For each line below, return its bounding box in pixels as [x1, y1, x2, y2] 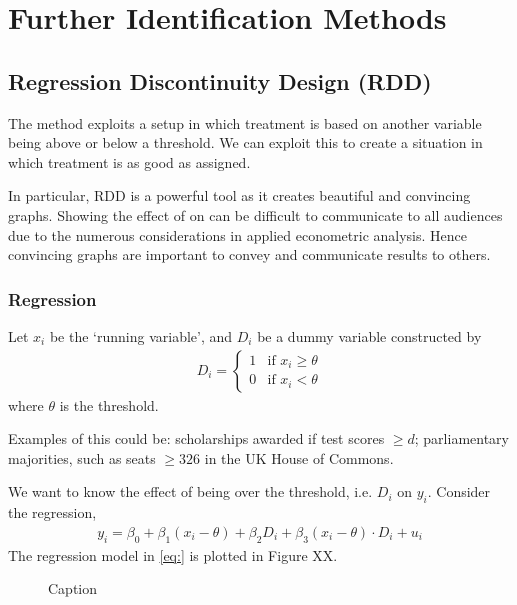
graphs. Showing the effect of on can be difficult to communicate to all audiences [8, 204, 503, 225]
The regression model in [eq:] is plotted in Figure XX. [8, 544, 338, 565]
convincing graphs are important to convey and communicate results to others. [8, 244, 491, 265]
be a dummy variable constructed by [257, 325, 482, 346]
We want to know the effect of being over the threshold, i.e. [8, 481, 373, 502]
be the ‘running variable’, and [49, 325, 233, 346]
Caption [48, 578, 98, 599]
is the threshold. [59, 394, 159, 415]
